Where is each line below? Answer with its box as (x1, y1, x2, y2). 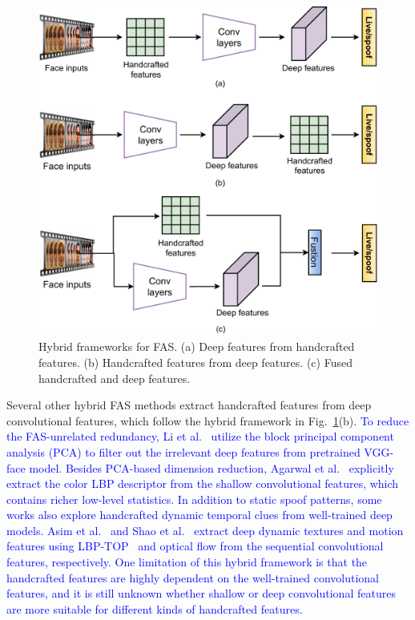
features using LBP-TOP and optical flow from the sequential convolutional (6, 537, 384, 554)
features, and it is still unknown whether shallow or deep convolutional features (6, 585, 396, 602)
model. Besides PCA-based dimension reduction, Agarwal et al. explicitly (29, 459, 394, 476)
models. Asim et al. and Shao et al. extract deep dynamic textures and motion (6, 521, 404, 538)
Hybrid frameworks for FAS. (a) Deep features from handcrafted (38, 338, 355, 355)
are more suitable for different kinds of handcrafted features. (6, 600, 303, 617)
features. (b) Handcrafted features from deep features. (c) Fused (38, 353, 353, 370)
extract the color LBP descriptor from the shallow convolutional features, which (6, 475, 399, 492)
